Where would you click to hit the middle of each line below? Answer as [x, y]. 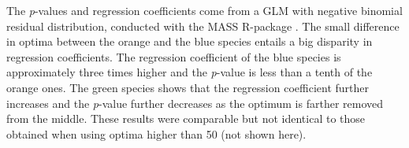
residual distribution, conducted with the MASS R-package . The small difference [203, 26]
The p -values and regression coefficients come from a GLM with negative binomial [204, 10]
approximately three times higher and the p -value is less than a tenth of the [190, 72]
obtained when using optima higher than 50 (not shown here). [156, 133]
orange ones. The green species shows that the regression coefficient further [188, 87]
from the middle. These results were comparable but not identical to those [186, 118]
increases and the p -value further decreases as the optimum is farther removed [195, 103]
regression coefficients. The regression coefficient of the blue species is [174, 56]
